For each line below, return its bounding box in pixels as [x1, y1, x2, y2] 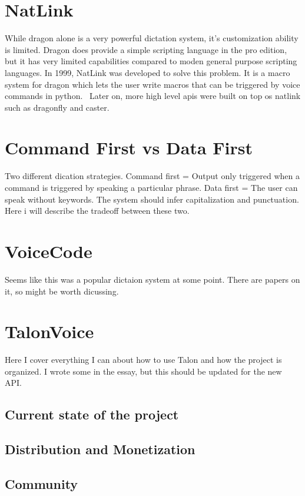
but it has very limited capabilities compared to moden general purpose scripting [5, 55, 297, 67]
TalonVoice [5, 319, 94, 343]
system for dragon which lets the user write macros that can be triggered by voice [5, 78, 300, 90]
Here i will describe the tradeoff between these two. [5, 204, 190, 217]
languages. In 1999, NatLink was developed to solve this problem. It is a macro [5, 66, 290, 78]
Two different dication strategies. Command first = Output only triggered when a [5, 170, 300, 182]
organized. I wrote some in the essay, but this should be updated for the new [5, 365, 282, 377]
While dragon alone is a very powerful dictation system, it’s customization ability [5, 32, 299, 44]
